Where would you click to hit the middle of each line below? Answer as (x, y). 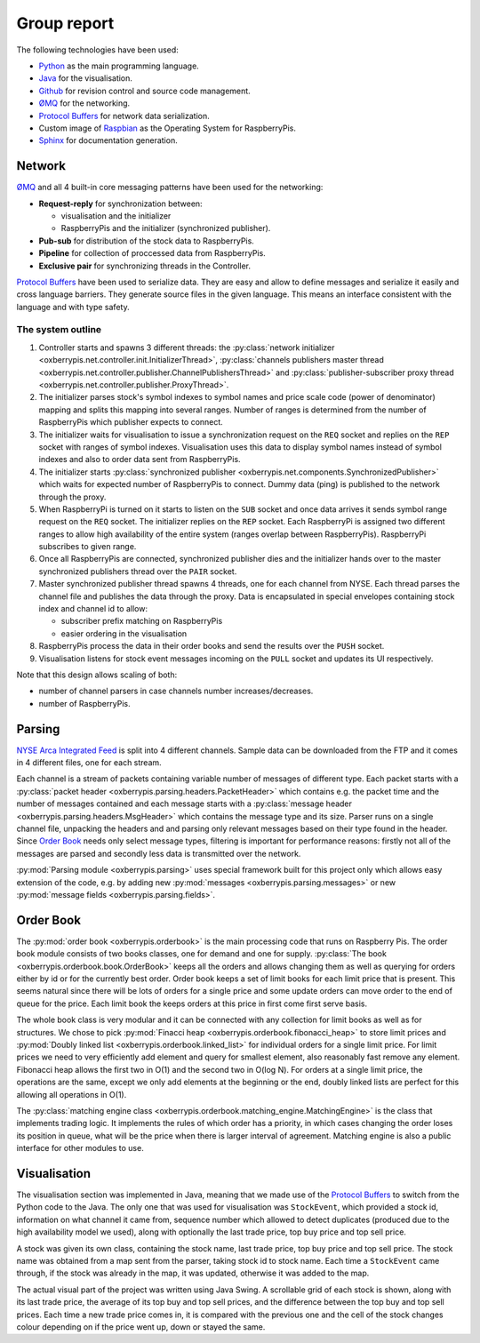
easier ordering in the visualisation (124, 633)
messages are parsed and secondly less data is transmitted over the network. (159, 853)
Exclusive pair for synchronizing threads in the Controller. (145, 266)
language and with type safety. (73, 307)
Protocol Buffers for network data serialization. (124, 116)
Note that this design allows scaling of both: (97, 675)
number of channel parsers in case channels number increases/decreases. (176, 691)
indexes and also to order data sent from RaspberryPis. (140, 460)
